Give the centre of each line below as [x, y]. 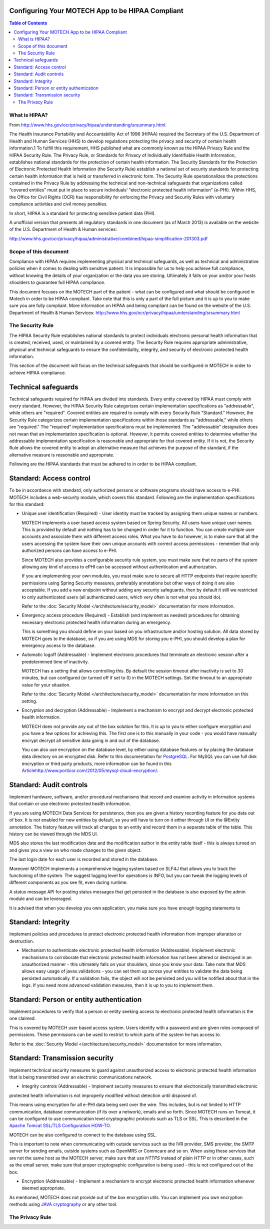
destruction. [22, 941]
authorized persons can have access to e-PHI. [69, 550]
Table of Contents [28, 23]
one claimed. [22, 1018]
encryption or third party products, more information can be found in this [97, 763]
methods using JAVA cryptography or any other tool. [63, 1204]
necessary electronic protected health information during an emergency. [96, 622]
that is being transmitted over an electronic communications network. [81, 1077]
